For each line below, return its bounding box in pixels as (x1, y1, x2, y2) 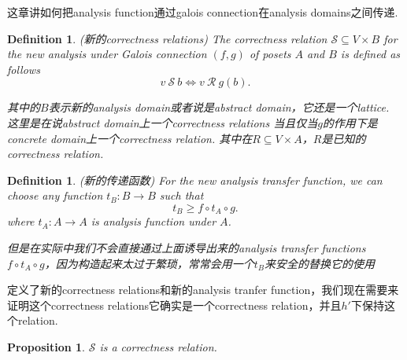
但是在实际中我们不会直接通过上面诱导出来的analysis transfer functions (7, 239, 366, 255)
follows (7, 61, 40, 77)
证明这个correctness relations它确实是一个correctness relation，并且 (7, 296, 342, 313)
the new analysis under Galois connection (7, 46, 207, 62)
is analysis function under (91, 213, 216, 230)
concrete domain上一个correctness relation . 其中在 (7, 130, 253, 146)
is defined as (340, 46, 401, 62)
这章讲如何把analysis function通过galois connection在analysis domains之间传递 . (7, 4, 398, 20)
